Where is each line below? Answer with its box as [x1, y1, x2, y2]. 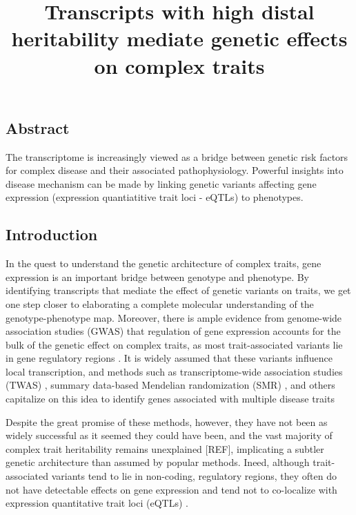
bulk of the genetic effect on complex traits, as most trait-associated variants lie [6, 337, 343, 351]
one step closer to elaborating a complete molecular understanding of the [6, 296, 314, 311]
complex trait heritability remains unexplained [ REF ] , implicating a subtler [6, 441, 324, 456]
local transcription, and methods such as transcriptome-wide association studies [6, 364, 343, 378]
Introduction [6, 224, 98, 245]
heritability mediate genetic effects [11, 24, 348, 52]
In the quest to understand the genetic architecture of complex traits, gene [6, 256, 322, 271]
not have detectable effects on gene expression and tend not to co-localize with [6, 482, 337, 496]
